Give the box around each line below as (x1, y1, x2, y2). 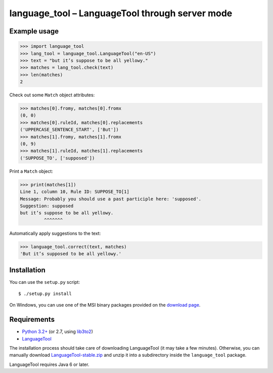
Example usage (9, 27, 59, 35)
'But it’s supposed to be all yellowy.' (20, 251, 121, 257)
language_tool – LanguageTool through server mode (9, 8, 233, 19)
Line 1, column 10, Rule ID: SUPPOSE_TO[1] (20, 189, 130, 195)
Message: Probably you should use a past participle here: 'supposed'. (20, 196, 202, 202)
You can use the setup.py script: (9, 279, 80, 285)
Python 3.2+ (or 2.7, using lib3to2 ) (22, 328, 94, 334)
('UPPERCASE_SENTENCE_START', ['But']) (20, 127, 119, 133)
